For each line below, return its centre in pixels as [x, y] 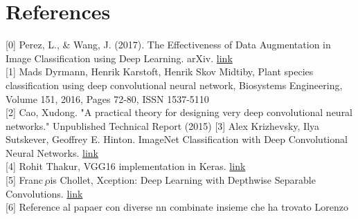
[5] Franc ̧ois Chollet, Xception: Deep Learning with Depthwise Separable [161, 180]
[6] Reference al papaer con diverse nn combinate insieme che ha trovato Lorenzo [177, 207]
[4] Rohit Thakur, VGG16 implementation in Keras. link [126, 166]
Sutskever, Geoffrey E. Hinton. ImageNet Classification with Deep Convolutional [177, 139]
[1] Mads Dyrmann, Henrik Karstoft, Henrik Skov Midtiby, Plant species [160, 72]
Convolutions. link [44, 193]
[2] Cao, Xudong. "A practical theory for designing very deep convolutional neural [179, 112]
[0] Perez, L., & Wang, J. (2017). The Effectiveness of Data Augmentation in [168, 45]
